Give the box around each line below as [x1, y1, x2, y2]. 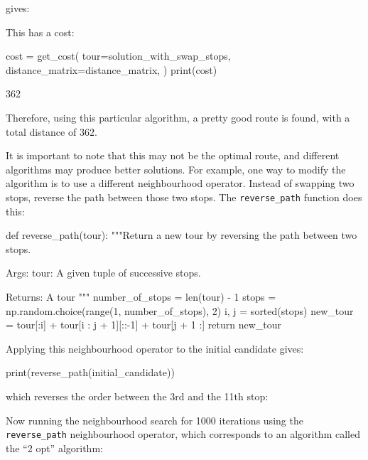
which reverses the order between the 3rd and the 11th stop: [6, 388, 269, 403]
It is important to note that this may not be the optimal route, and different [6, 148, 340, 163]
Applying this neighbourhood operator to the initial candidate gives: [6, 341, 304, 355]
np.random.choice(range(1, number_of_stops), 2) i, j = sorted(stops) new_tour [6, 303, 354, 318]
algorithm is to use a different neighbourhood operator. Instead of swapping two [6, 176, 355, 191]
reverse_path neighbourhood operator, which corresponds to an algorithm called [6, 427, 360, 442]
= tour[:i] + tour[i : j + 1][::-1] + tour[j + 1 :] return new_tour [6, 317, 282, 332]
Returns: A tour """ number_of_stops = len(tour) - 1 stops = [6, 289, 276, 304]
